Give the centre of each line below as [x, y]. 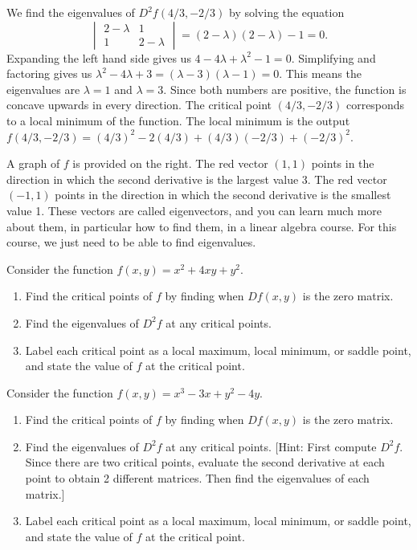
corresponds [375, 105]
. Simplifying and [333, 57]
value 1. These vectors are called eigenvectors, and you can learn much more [194, 210]
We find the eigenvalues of [71, 12]
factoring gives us [49, 73]
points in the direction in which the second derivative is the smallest [223, 195]
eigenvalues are [43, 89]
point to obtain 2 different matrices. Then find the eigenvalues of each [197, 478]
